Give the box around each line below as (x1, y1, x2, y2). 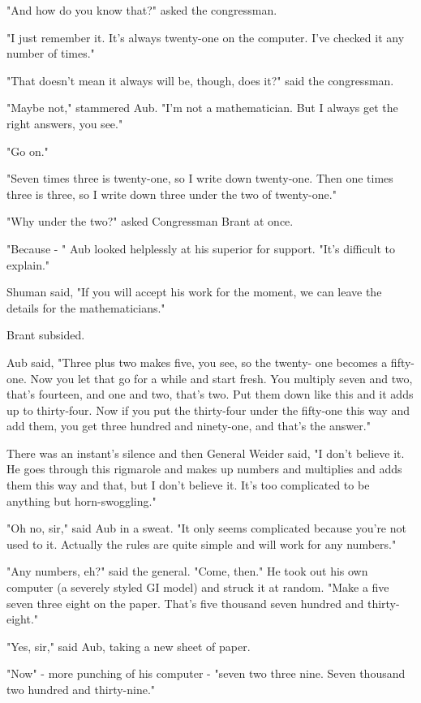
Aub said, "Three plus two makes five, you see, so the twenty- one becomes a (6, 353, 388, 370)
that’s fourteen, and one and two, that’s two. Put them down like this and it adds (6, 386, 414, 403)
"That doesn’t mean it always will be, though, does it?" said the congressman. (6, 71, 394, 88)
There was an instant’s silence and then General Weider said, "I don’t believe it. (6, 444, 405, 461)
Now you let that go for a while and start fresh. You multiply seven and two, (30, 369, 413, 386)
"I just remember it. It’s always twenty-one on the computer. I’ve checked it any (6, 28, 405, 45)
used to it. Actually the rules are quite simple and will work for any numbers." (6, 535, 397, 552)
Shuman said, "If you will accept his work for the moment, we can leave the (6, 283, 382, 300)
